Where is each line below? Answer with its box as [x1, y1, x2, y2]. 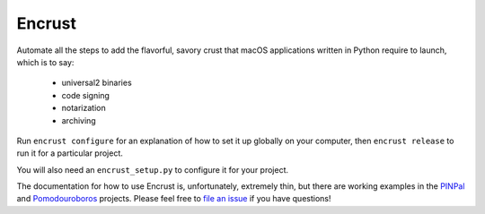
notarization [61, 103, 107, 114]
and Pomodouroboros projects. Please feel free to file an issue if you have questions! [16, 193, 331, 204]
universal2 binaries [61, 77, 132, 89]
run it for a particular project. [16, 148, 123, 158]
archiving [61, 115, 96, 125]
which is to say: [16, 56, 75, 67]
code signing [61, 90, 110, 100]
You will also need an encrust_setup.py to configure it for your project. [16, 164, 289, 175]
